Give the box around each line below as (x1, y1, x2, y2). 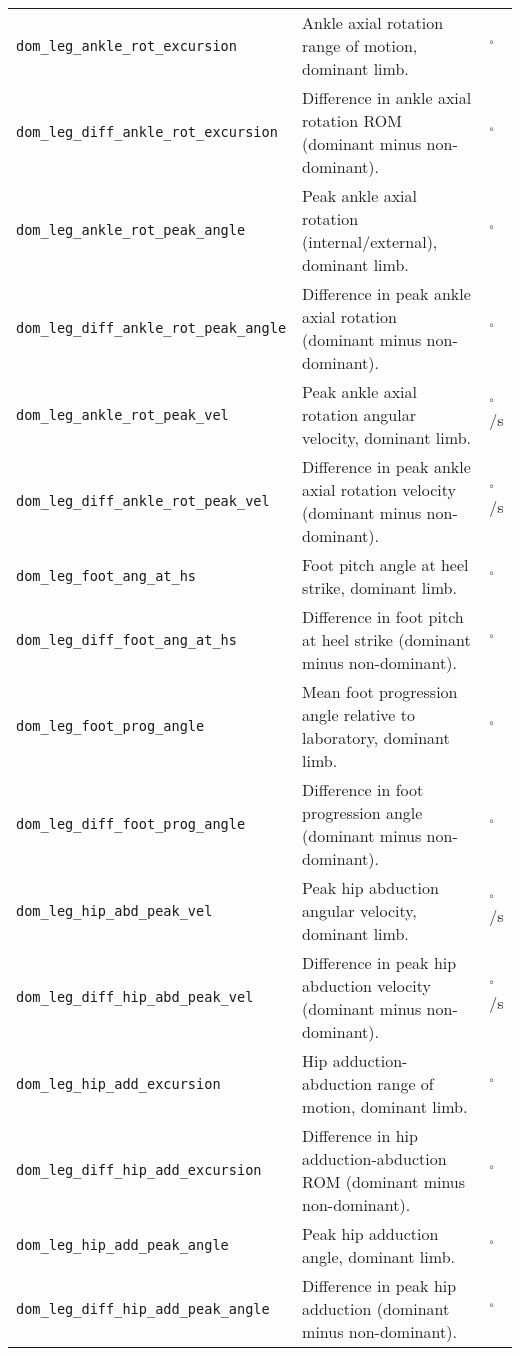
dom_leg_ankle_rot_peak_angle (16, 222, 246, 238)
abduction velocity (302, 974, 431, 997)
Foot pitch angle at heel (302, 553, 469, 576)
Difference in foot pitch (302, 605, 464, 628)
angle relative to (302, 703, 416, 726)
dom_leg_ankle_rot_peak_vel (16, 406, 229, 423)
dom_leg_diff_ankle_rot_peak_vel (16, 493, 270, 509)
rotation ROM (302, 109, 402, 132)
